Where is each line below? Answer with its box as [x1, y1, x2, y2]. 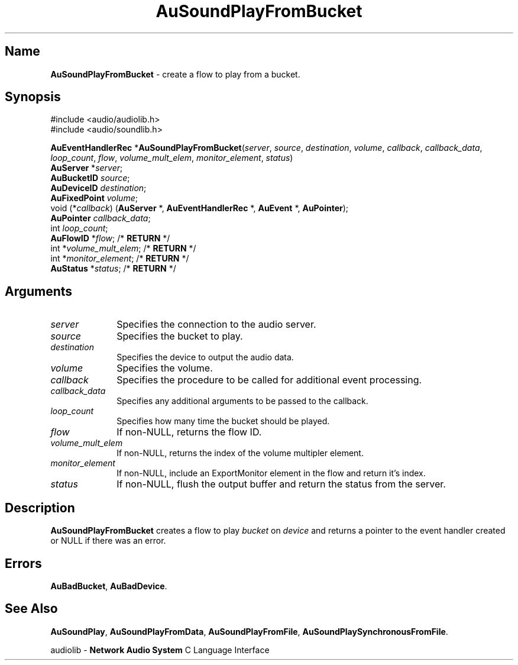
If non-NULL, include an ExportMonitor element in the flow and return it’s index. [116, 468, 426, 479]
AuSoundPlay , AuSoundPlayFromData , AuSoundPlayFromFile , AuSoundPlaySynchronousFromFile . [50, 626, 448, 637]
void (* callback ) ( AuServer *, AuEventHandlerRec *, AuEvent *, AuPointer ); [50, 203, 349, 214]
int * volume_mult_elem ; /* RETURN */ [50, 243, 196, 254]
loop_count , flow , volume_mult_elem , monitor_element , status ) [50, 153, 293, 163]
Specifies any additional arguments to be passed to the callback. [116, 396, 368, 406]
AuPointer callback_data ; [50, 213, 151, 224]
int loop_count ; [50, 223, 108, 234]
